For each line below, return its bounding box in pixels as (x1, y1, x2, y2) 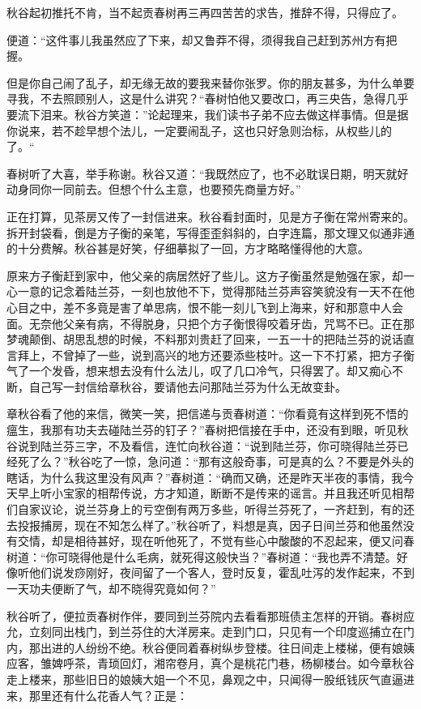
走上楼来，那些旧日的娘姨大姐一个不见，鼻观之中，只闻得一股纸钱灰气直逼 (6, 670, 403, 687)
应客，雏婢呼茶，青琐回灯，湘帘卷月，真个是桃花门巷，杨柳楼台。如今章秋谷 (6, 655, 415, 672)
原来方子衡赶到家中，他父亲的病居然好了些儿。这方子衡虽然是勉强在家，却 (6, 267, 403, 284)
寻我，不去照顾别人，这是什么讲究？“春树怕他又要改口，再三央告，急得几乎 (6, 90, 409, 107)
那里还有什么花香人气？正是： (28, 686, 188, 703)
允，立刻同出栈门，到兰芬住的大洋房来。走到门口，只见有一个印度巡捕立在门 (6, 623, 415, 640)
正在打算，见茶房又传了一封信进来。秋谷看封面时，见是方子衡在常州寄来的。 (6, 207, 415, 224)
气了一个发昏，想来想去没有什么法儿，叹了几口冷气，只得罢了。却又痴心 (6, 362, 392, 379)
